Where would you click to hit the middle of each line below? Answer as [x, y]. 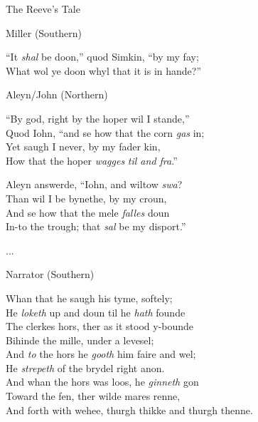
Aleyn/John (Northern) [57, 94]
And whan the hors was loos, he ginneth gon [102, 382]
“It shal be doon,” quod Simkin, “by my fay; [102, 57]
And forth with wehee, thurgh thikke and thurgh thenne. [129, 410]
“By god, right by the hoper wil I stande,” [98, 118]
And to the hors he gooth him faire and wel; [101, 354]
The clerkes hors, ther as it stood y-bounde [100, 326]
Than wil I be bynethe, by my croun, [86, 198]
